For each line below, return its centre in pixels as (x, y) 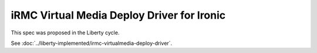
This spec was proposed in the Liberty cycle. (65, 33)
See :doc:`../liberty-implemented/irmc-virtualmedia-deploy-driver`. (92, 43)
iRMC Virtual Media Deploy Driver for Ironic (118, 15)
